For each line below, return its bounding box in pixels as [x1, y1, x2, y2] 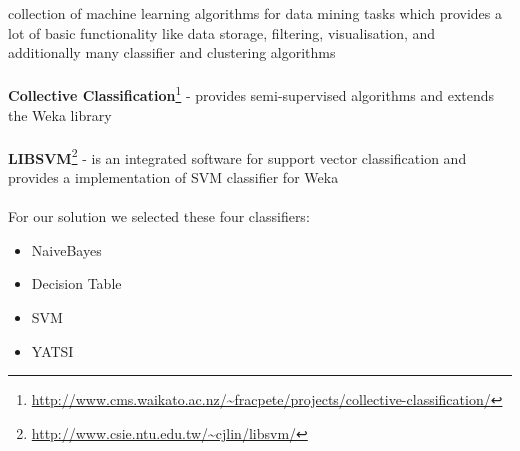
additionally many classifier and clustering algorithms [8, 42, 336, 63]
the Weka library [8, 104, 112, 125]
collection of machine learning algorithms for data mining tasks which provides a [8, 3, 502, 23]
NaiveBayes [31, 239, 102, 260]
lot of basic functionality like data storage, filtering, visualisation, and [8, 22, 436, 43]
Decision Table [31, 273, 122, 294]
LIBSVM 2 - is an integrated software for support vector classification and [8, 144, 467, 168]
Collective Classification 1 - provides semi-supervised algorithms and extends [8, 82, 495, 106]
